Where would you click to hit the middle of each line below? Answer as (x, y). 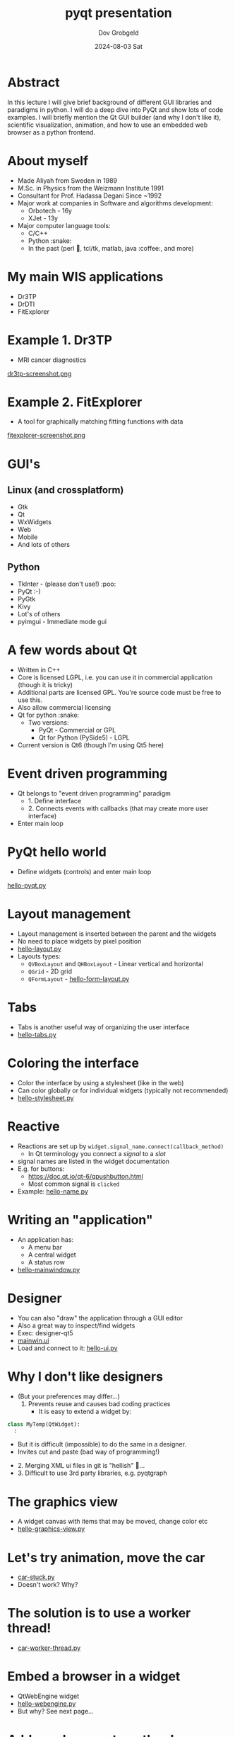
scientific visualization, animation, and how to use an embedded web (108, 125)
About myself (48, 160)
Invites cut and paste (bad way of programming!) (89, 1452)
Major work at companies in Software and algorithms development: (115, 203)
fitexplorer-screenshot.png (47, 435)
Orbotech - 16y (50, 210)
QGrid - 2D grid (50, 971)
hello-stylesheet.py (46, 1098)
